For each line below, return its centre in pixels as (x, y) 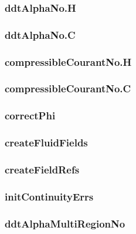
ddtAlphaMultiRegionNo (65, 223)
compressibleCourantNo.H (68, 61)
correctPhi (30, 116)
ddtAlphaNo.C (40, 34)
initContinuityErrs (49, 196)
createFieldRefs (42, 169)
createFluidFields (46, 143)
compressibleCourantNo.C (68, 88)
